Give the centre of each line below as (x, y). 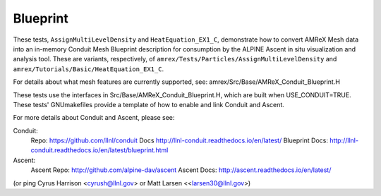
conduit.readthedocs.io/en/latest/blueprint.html (99, 150)
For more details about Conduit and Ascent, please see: (94, 118)
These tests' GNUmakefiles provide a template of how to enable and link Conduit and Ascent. (149, 104)
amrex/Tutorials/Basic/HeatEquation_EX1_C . (89, 69)
